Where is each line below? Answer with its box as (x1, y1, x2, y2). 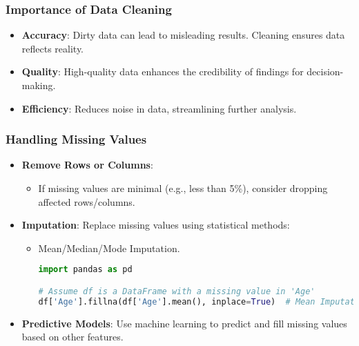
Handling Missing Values (6, 131, 147, 148)
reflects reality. (21, 41, 84, 55)
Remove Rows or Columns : (21, 157, 153, 172)
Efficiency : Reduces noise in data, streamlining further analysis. (21, 101, 297, 115)
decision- (307, 64, 344, 79)
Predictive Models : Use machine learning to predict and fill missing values (21, 316, 347, 330)
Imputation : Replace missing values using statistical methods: (21, 218, 290, 232)
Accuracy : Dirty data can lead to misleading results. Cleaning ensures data (21, 28, 345, 42)
